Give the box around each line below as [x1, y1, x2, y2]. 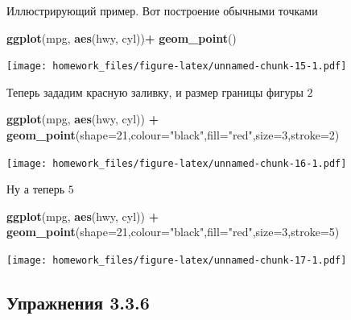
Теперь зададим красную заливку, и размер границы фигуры [6, 83, 304, 100]
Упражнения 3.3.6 [6, 290, 150, 315]
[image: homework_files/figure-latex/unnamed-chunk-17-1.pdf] [6, 255, 347, 267]
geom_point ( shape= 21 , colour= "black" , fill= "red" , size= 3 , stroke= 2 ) [6, 127, 340, 143]
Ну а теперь [6, 181, 65, 197]
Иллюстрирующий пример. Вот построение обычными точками [6, 2, 318, 19]
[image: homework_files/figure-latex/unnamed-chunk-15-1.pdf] [6, 60, 347, 73]
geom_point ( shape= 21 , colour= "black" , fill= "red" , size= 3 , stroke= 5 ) [6, 223, 340, 240]
